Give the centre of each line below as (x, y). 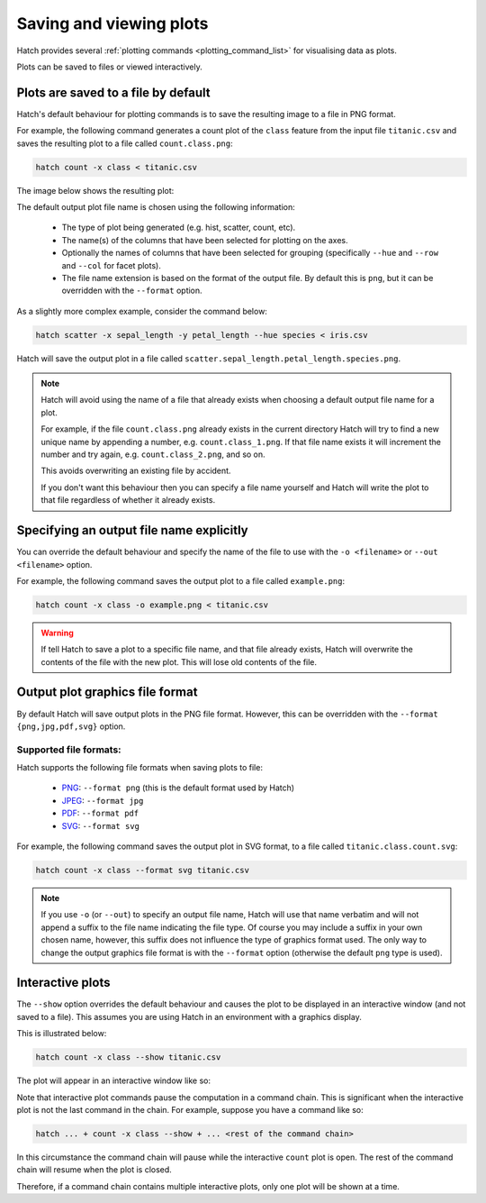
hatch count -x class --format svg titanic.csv (142, 870)
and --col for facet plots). (111, 265)
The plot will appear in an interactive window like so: (114, 1080)
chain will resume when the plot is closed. (94, 1170)
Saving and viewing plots (112, 23)
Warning (57, 633)
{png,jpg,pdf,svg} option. (71, 726)
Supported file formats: (69, 750)
